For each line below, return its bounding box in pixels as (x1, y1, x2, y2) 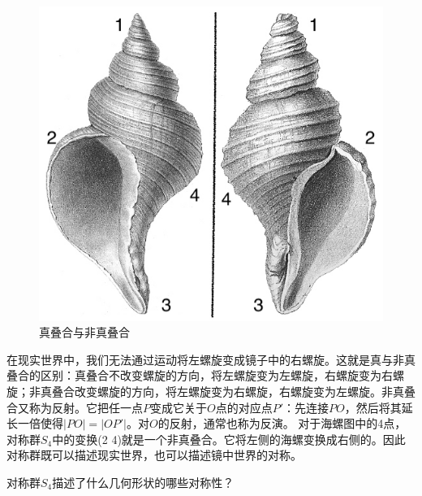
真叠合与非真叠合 (39, 324, 130, 341)
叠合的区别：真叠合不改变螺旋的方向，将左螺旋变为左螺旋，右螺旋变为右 (6, 367, 393, 384)
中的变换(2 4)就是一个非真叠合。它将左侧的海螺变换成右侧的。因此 (52, 430, 406, 447)
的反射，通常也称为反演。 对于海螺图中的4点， (157, 415, 407, 432)
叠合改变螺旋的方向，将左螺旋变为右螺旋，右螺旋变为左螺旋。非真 (51, 383, 404, 400)
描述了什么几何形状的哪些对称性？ (52, 474, 235, 491)
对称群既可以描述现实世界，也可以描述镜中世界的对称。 (6, 446, 302, 463)
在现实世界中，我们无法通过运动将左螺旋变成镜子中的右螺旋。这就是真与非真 (6, 350, 416, 368)
